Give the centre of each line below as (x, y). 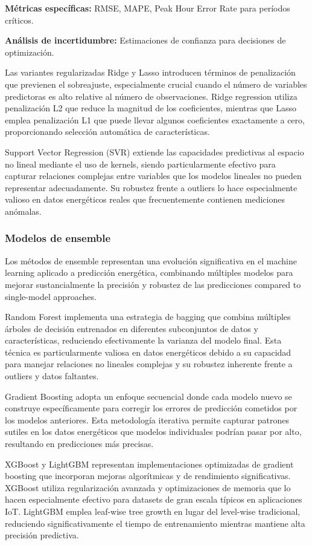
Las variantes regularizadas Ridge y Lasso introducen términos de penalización (150, 72)
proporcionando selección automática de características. (107, 132)
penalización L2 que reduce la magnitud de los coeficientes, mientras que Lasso (151, 108)
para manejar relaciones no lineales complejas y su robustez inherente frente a (149, 364)
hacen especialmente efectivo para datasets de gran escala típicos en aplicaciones (154, 499)
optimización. (30, 52)
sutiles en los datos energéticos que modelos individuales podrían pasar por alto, (153, 432)
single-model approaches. (51, 296)
